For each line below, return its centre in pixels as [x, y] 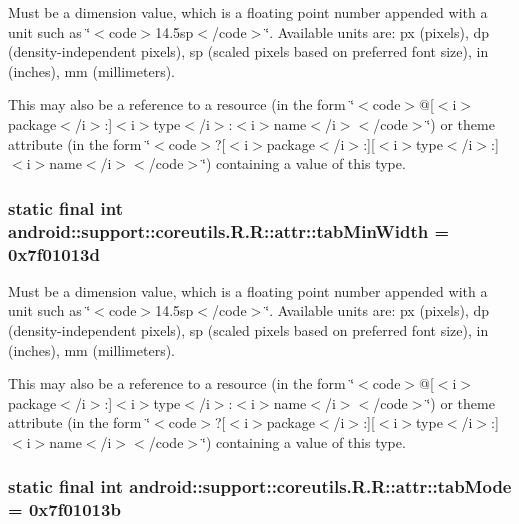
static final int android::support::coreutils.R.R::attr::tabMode [260, 486]
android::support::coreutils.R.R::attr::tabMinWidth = [229, 230]
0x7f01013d [54, 253]
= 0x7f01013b [64, 509]
